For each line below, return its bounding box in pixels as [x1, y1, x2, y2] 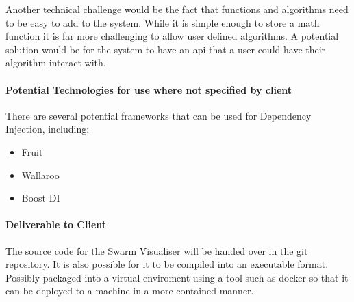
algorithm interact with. [5, 55, 106, 70]
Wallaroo [21, 167, 60, 182]
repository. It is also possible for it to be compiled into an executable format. [5, 257, 329, 271]
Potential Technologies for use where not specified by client [5, 82, 292, 96]
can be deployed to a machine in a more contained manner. [5, 284, 254, 298]
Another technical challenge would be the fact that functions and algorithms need [5, 2, 349, 16]
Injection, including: [5, 122, 90, 136]
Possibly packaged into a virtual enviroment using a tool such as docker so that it [5, 270, 349, 284]
